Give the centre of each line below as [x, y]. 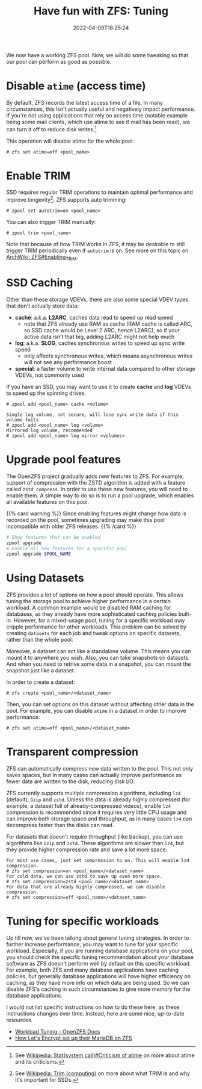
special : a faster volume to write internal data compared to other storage [105, 368]
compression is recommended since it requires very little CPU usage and [96, 812]
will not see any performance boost [68, 362]
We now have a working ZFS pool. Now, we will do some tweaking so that [97, 55]
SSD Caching [40, 283]
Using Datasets [45, 578]
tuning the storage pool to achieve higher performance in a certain [89, 601]
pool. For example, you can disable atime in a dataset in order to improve [96, 711]
